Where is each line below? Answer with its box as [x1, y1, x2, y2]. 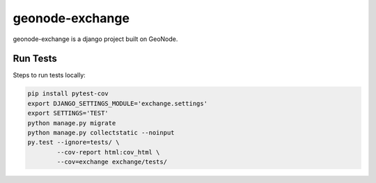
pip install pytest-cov [27, 90, 109, 97]
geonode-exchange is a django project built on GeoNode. [13, 35, 178, 43]
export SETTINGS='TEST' [27, 109, 109, 118]
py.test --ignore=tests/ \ [27, 138, 120, 146]
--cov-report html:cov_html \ [56, 148, 160, 156]
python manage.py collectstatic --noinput [27, 129, 175, 136]
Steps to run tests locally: [13, 71, 86, 79]
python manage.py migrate [27, 119, 116, 127]
